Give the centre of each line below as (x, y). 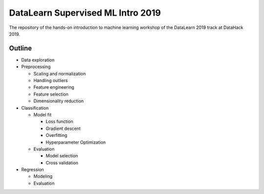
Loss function (59, 121)
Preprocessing (36, 67)
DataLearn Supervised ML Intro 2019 (85, 13)
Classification (35, 108)
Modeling (43, 176)
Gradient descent (63, 128)
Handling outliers (51, 80)
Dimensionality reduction (59, 101)
